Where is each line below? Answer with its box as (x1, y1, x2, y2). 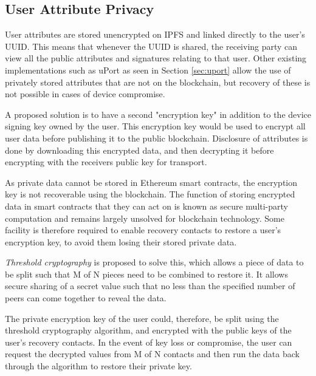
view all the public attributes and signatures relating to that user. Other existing (5, 52, 307, 64)
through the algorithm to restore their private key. (5, 360, 192, 372)
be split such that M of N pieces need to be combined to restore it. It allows (5, 267, 288, 280)
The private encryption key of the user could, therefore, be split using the (5, 312, 279, 324)
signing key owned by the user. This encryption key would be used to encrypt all (5, 120, 306, 132)
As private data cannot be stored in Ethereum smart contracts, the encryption (5, 176, 298, 188)
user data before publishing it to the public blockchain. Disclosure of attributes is (5, 131, 308, 144)
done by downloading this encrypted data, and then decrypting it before (5, 143, 274, 156)
